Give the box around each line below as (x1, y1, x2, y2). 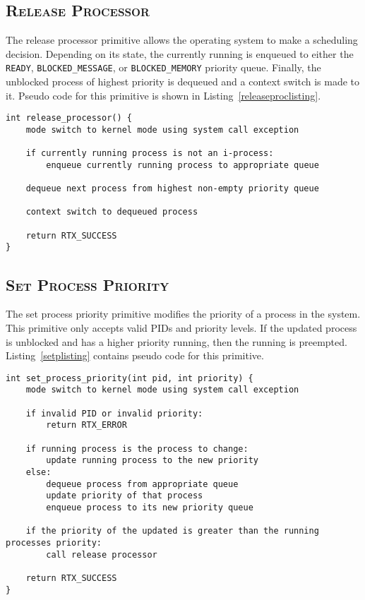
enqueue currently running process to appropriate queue (46, 160, 319, 170)
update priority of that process (46, 491, 203, 501)
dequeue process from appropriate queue (46, 479, 239, 489)
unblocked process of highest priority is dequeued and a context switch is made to (6, 74, 360, 89)
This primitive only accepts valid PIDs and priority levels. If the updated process (6, 320, 357, 335)
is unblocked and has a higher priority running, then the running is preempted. (6, 334, 347, 349)
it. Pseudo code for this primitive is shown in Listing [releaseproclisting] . (6, 88, 321, 102)
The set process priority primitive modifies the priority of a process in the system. (6, 306, 361, 321)
